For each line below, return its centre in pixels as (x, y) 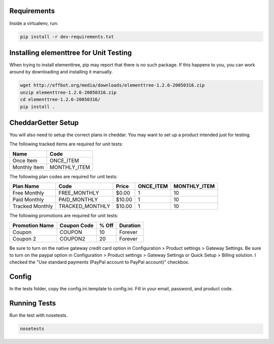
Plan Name (26, 186)
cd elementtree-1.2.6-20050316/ (60, 100)
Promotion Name (33, 225)
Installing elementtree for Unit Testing (71, 52)
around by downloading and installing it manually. (61, 72)
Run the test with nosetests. (39, 315)
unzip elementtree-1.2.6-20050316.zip (68, 92)
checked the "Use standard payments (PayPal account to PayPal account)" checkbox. (99, 262)
